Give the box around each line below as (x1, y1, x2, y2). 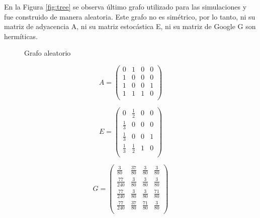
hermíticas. (4, 31, 38, 41)
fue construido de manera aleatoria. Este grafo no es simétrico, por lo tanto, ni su (4, 11, 255, 22)
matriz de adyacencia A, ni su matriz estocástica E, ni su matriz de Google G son (4, 21, 256, 32)
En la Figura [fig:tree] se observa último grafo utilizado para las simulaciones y (4, 2, 247, 12)
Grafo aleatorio (24, 48, 71, 58)
